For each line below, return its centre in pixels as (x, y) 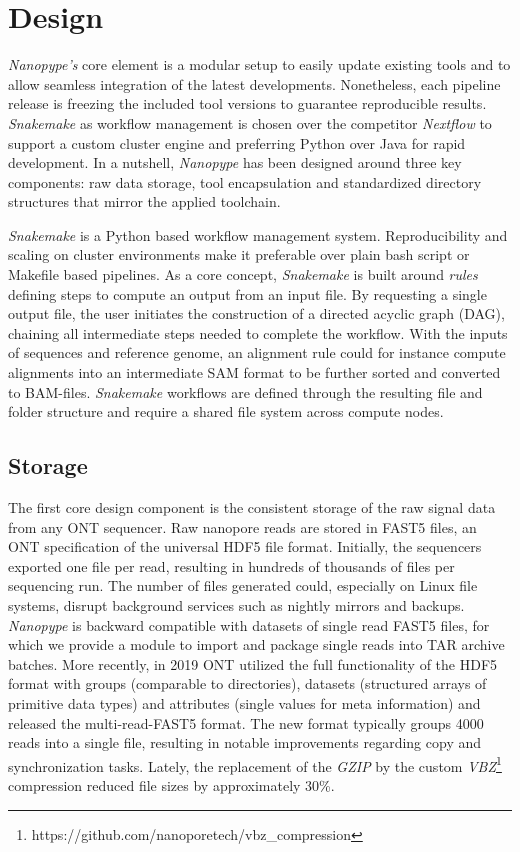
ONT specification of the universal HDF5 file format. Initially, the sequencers (245, 546)
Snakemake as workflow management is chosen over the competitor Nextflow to (250, 122)
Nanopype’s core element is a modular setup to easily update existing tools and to (259, 64)
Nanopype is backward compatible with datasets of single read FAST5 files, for (249, 624)
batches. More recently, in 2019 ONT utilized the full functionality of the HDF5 (253, 663)
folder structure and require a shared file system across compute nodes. (226, 411)
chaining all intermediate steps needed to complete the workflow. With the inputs (258, 332)
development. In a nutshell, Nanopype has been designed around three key (235, 162)
